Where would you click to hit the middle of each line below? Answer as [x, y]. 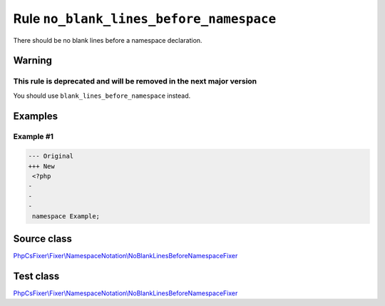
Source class [43, 239]
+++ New [41, 166]
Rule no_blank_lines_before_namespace [145, 19]
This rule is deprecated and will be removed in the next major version [135, 81]
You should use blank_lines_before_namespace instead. [102, 96]
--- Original [51, 156]
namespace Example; [66, 216]
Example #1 [33, 137]
